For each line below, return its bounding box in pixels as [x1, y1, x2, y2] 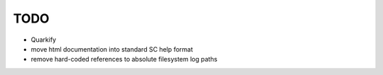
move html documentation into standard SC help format [30, 45, 193, 53]
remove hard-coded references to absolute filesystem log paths [30, 55, 218, 64]
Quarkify [30, 35, 57, 44]
